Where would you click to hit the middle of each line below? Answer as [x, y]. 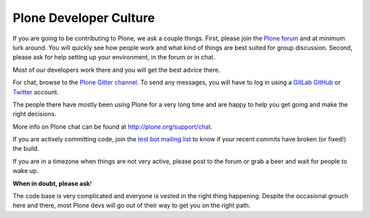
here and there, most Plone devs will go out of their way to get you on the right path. [132, 206]
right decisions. [35, 114]
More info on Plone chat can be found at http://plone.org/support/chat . [112, 126]
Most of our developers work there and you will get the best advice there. [116, 70]
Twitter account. [36, 92]
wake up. [26, 171]
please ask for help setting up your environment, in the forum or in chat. [114, 57]
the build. [26, 149]
